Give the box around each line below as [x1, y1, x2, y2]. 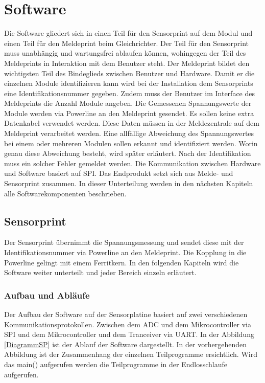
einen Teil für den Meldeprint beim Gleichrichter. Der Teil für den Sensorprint [4, 37, 249, 48]
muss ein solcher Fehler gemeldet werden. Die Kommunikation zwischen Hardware [4, 157, 261, 168]
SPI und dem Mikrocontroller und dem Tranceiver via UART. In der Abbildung [4, 329, 254, 340]
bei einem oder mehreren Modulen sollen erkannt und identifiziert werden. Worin [4, 138, 258, 148]
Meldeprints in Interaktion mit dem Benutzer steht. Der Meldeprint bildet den [4, 57, 250, 68]
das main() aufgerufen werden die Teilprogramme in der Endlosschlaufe [4, 358, 227, 369]
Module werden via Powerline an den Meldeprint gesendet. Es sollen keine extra [4, 107, 254, 118]
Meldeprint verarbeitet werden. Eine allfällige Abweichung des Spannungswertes [4, 128, 254, 139]
